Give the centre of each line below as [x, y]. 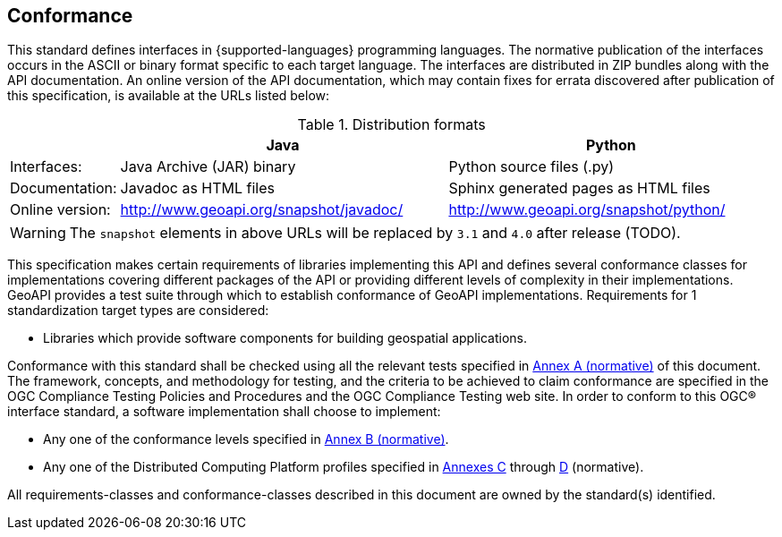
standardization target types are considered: [138, 311]
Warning [38, 233]
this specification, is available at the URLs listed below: [169, 96]
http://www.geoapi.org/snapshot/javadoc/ [262, 210]
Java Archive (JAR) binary [208, 167]
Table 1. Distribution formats [391, 125]
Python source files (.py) [531, 167]
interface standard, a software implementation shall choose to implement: [224, 412]
